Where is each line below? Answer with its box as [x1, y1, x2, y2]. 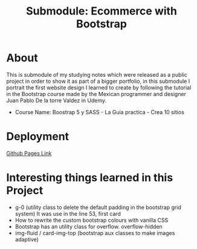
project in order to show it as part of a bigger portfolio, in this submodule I [6, 77, 190, 85]
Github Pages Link [6, 149, 52, 157]
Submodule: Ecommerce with [26, 4, 177, 18]
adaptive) [15, 236, 39, 243]
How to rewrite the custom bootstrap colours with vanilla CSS [15, 216, 169, 224]
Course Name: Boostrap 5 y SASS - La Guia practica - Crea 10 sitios [15, 108, 184, 115]
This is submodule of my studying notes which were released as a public [6, 71, 187, 78]
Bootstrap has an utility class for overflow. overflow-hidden [15, 222, 163, 230]
